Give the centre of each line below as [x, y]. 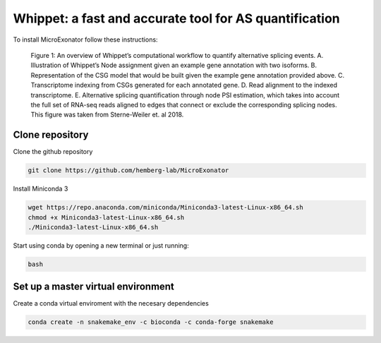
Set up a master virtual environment [93, 287]
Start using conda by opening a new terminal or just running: [101, 245]
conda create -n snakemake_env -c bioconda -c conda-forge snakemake [151, 322]
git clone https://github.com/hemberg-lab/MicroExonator [128, 170]
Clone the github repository [53, 152]
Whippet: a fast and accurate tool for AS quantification [176, 18]
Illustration [46, 65]
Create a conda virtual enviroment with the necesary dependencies [111, 303]
